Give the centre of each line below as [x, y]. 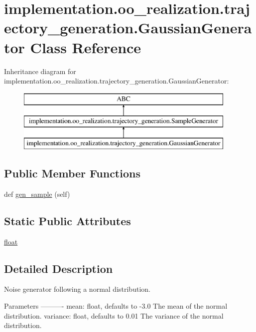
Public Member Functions [72, 173]
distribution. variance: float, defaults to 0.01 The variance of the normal [114, 315]
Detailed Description [59, 268]
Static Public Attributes [67, 220]
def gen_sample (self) [37, 194]
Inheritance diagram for [40, 71]
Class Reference [86, 47]
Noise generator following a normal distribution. [77, 289]
